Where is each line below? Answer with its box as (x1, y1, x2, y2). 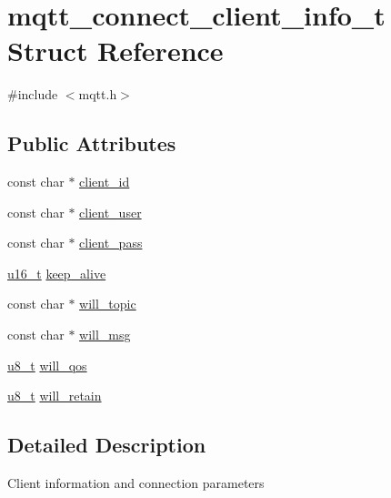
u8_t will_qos (7, 355, 87, 374)
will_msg (79, 325, 131, 344)
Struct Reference (7, 32, 224, 69)
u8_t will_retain (7, 386, 102, 405)
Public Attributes (7, 129, 176, 158)
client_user (79, 202, 142, 221)
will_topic (79, 294, 136, 313)
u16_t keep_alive (7, 263, 106, 282)
